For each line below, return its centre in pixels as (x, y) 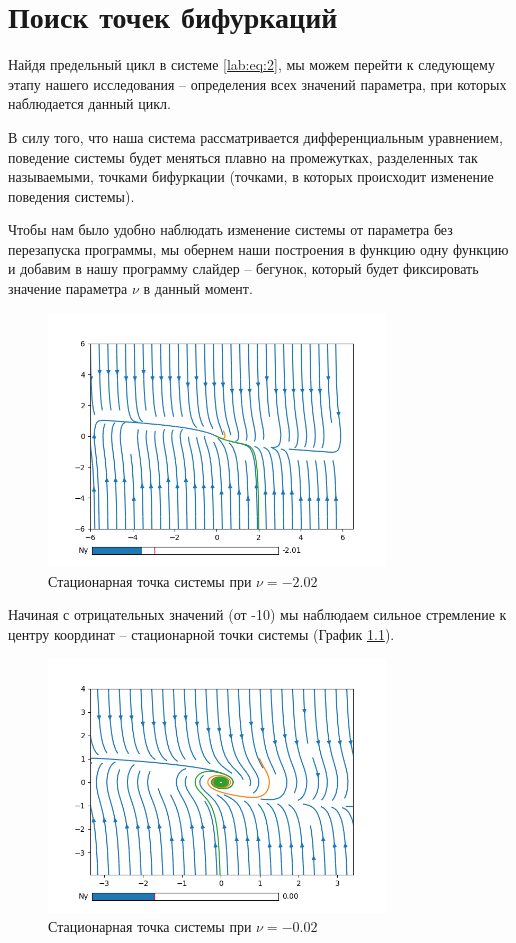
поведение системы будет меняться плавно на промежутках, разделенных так (243, 156)
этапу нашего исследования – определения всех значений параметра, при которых (257, 83)
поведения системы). (71, 195)
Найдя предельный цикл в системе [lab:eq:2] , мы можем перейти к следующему (251, 64)
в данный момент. (198, 288)
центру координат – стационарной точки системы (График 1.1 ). (201, 633)
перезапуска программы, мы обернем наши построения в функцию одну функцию (258, 248)
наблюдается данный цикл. (89, 103)
